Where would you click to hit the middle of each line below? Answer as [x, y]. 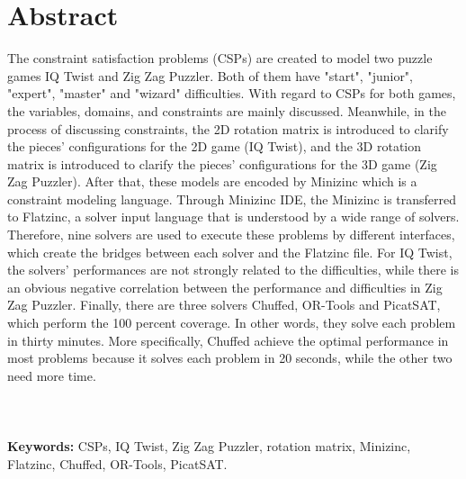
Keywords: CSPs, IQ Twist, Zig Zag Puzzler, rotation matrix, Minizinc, [209, 446]
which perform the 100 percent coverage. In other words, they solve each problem [232, 323]
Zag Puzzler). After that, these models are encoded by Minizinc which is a [212, 181]
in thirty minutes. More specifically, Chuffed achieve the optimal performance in [228, 340]
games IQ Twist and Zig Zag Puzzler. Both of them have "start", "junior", [210, 75]
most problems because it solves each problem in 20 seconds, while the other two [230, 358]
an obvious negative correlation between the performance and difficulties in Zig [225, 287]
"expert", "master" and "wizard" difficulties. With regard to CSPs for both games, [232, 93]
